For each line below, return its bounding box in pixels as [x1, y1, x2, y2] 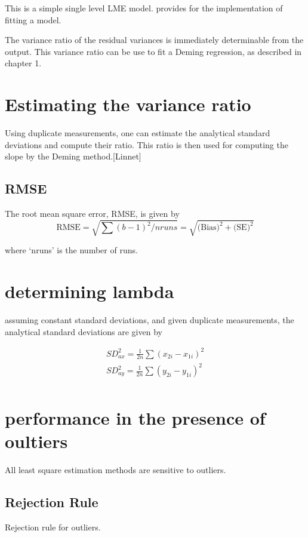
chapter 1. [5, 57, 42, 69]
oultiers [5, 429, 68, 453]
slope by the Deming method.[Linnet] [5, 150, 141, 162]
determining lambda [5, 279, 174, 303]
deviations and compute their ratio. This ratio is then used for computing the [5, 138, 288, 151]
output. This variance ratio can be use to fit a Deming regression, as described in [5, 45, 302, 57]
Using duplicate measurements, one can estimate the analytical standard [5, 127, 270, 139]
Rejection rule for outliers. [5, 521, 101, 533]
